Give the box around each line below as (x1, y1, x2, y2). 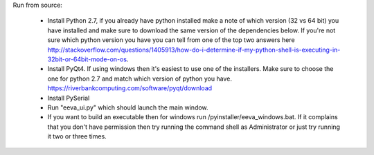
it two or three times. (47, 132, 107, 141)
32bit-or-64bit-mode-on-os (47, 55, 127, 63)
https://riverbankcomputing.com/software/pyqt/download (47, 84, 213, 92)
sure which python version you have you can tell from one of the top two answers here (47, 36, 295, 44)
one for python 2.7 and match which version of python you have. (47, 74, 232, 83)
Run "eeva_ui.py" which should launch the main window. (47, 103, 208, 112)
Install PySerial (47, 94, 90, 102)
